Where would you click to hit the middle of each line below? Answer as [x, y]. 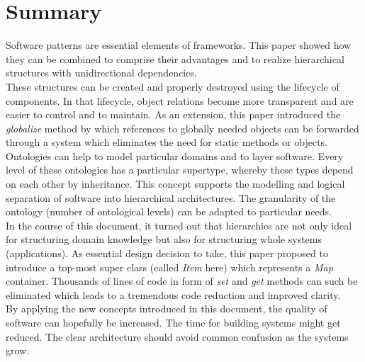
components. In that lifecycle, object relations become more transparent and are [180, 100]
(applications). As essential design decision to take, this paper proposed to [167, 253]
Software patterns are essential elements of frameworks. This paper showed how [179, 45]
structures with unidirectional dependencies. [101, 73]
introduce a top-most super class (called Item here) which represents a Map [169, 267]
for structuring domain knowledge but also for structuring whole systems [164, 239]
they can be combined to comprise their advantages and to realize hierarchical [175, 58]
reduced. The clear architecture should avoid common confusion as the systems [177, 336]
